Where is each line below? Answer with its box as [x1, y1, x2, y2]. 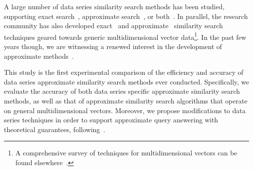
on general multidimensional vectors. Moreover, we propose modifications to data [4, 105, 246, 115]
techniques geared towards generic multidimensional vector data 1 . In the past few [4, 30, 247, 42]
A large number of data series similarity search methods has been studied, [4, 1, 225, 11]
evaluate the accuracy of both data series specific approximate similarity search [4, 86, 240, 96]
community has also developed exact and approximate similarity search [4, 20, 223, 31]
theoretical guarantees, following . [4, 124, 106, 134]
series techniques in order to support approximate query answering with [4, 115, 218, 125]
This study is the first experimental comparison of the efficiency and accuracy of [4, 67, 244, 77]
